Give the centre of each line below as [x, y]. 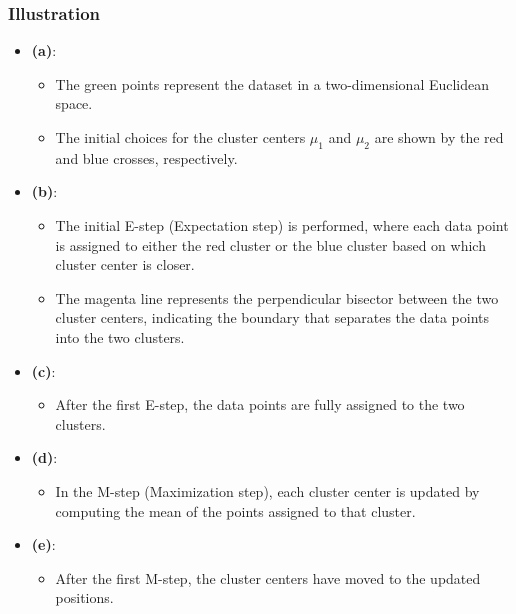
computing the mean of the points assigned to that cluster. [235, 510]
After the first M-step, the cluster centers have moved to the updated [268, 577]
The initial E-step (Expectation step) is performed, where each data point [282, 224]
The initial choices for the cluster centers [180, 137]
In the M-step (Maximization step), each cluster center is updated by [267, 490]
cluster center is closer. [125, 264]
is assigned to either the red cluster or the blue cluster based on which [270, 244]
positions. [84, 597]
